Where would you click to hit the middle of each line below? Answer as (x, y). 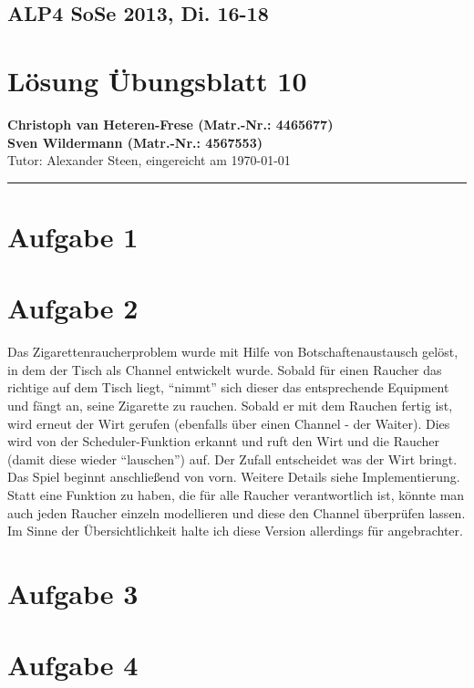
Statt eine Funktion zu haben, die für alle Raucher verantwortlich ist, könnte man (236, 494)
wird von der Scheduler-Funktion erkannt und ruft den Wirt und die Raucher (224, 441)
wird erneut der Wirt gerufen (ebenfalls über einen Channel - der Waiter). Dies (229, 423)
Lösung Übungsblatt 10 (157, 80)
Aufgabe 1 (73, 236)
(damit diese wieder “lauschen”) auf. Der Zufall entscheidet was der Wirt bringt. (232, 459)
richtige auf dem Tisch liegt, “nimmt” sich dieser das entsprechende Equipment (228, 387)
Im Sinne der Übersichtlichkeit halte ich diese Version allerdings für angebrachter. (235, 531)
